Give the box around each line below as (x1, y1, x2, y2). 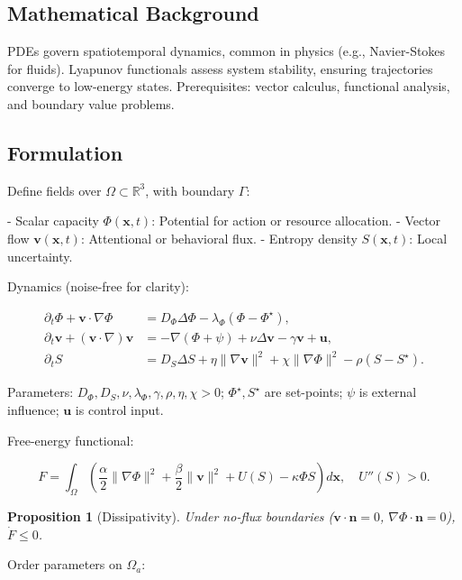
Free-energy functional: (7, 430, 134, 449)
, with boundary (145, 180, 235, 199)
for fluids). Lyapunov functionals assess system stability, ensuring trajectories (7, 59, 433, 78)
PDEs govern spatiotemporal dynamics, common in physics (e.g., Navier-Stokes (7, 41, 446, 60)
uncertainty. (7, 246, 73, 265)
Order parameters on (7, 555, 122, 574)
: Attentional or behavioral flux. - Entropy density (80, 228, 358, 247)
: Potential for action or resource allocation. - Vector (151, 211, 441, 230)
